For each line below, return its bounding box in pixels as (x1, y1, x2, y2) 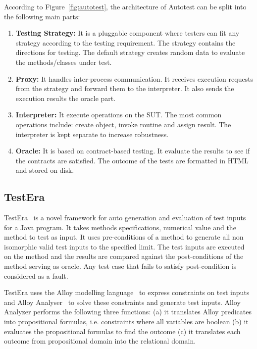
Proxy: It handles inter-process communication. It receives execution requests (15, 73, 254, 84)
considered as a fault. (4, 270, 68, 281)
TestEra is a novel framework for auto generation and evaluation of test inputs (4, 212, 246, 223)
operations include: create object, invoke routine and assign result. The (15, 119, 231, 129)
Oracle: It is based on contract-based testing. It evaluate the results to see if (15, 146, 250, 156)
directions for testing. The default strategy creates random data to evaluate (15, 47, 245, 57)
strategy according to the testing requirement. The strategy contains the (15, 37, 236, 48)
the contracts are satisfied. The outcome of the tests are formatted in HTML (15, 155, 249, 165)
